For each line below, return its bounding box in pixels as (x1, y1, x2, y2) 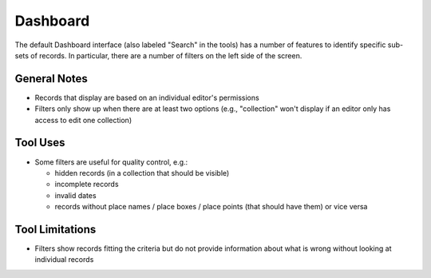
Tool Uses (14, 136, 65, 149)
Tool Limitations (14, 222, 97, 236)
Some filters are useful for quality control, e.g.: (34, 157, 188, 167)
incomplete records (54, 180, 119, 189)
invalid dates (54, 190, 97, 200)
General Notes (14, 72, 88, 85)
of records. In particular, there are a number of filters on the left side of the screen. (30, 50, 302, 60)
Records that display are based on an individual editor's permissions (34, 93, 259, 102)
